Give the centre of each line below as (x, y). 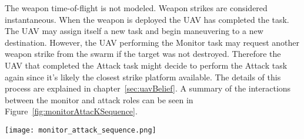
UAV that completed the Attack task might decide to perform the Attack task (146, 65)
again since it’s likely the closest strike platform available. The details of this (143, 77)
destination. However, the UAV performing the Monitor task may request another (152, 42)
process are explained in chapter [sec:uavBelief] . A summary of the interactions (148, 88)
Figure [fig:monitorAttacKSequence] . (71, 111)
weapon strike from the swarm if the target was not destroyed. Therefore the (143, 54)
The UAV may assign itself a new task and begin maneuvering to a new (134, 31)
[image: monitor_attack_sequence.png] (81, 130)
